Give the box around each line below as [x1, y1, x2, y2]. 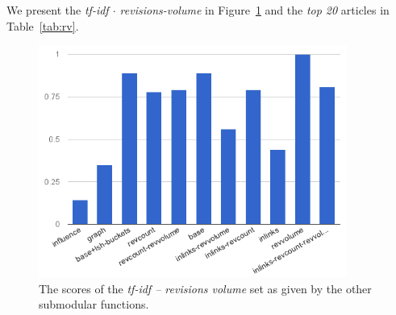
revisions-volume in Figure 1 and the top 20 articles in [119, 2, 390, 18]
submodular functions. [39, 296, 149, 313]
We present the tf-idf [6, 2, 109, 18]
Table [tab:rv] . [6, 17, 79, 34]
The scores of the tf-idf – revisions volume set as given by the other [39, 280, 372, 296]
